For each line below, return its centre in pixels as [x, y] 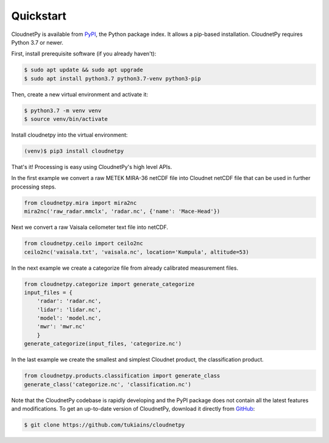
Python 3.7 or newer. [37, 42]
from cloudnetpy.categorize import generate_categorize [109, 284]
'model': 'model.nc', [69, 318]
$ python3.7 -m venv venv [63, 110]
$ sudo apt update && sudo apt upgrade [83, 70]
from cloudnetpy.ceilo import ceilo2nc [83, 243]
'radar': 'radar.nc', [69, 301]
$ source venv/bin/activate [66, 119]
